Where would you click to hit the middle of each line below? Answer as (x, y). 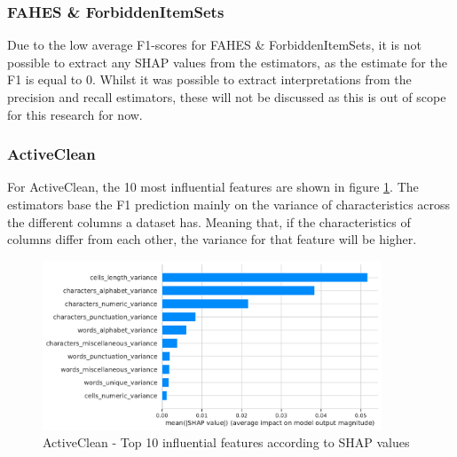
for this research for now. (75, 114)
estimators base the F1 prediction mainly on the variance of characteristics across (229, 204)
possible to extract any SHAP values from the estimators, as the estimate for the (227, 62)
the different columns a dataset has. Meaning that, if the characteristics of (209, 221)
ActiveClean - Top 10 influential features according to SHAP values (226, 442)
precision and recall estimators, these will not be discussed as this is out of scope (227, 97)
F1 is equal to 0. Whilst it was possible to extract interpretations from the (209, 79)
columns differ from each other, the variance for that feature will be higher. (212, 239)
